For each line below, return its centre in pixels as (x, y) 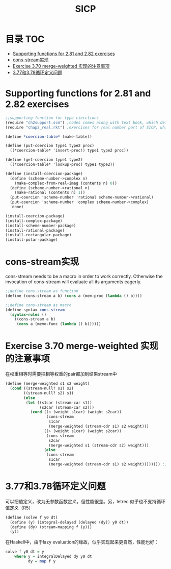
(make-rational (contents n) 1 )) (50, 193)
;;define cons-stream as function (42, 291)
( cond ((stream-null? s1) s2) (42, 388)
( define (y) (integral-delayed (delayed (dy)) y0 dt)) (69, 522)
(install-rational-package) (35, 230)
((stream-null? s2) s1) (49, 393)
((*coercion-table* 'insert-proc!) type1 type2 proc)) (69, 151)
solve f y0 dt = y (25, 552)
